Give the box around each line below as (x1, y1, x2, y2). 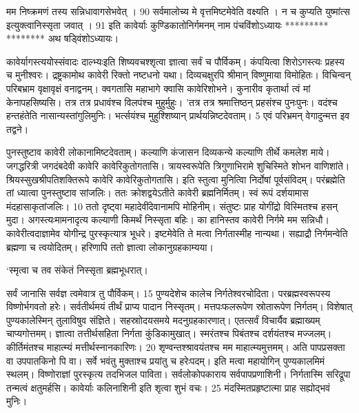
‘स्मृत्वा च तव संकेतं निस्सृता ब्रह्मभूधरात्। (6, 263, 148, 277)
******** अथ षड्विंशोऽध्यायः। (6, 31, 119, 46)
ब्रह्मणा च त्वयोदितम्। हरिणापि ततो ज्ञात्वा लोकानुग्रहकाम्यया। (6, 239, 214, 254)
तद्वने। (6, 121, 29, 136)
